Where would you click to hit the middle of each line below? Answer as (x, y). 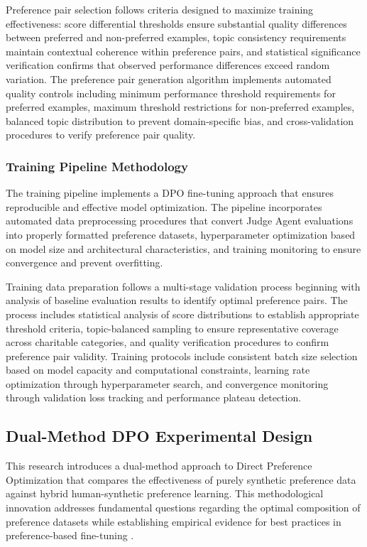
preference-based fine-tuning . (70, 535)
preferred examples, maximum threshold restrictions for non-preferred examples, (180, 107)
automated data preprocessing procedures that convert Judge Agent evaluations (180, 221)
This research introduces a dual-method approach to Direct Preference (159, 466)
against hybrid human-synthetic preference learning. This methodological (165, 493)
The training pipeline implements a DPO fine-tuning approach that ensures (170, 193)
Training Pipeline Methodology (97, 166)
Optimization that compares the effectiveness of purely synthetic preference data (181, 479)
